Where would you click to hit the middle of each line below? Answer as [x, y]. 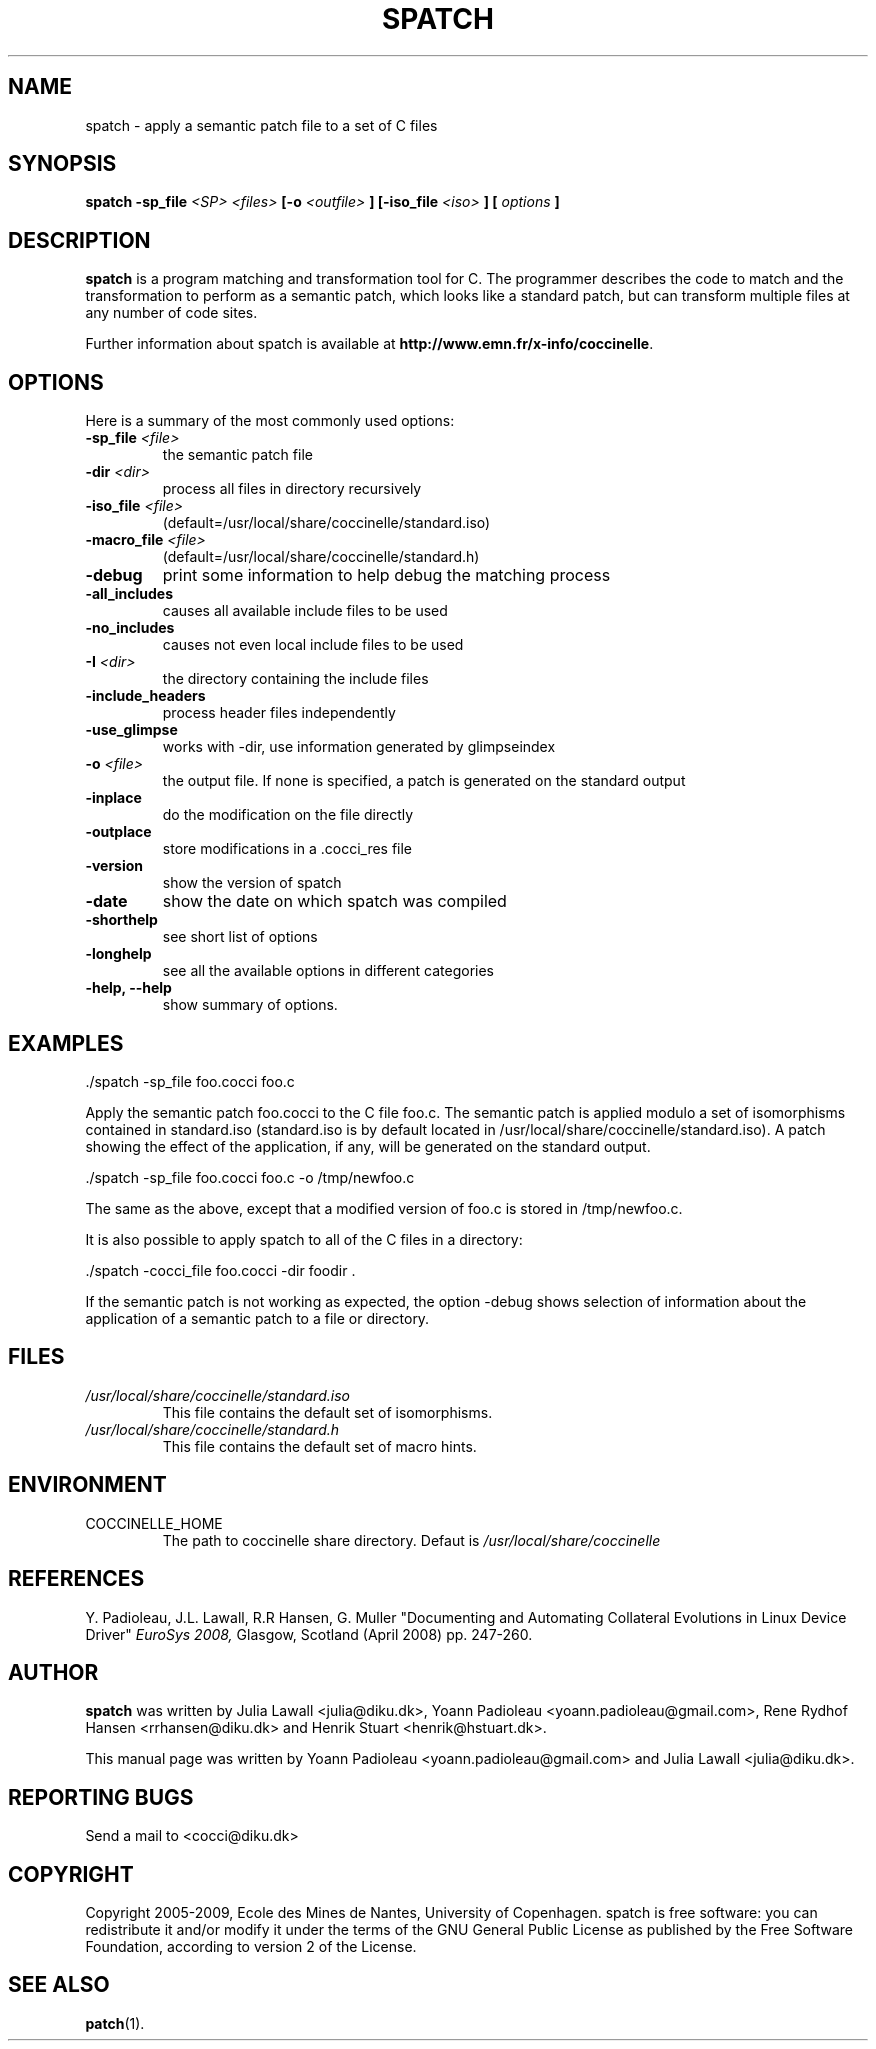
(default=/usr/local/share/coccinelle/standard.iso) [326, 523]
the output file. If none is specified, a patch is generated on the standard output [424, 781]
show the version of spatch [252, 883]
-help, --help [128, 988]
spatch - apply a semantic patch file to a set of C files [261, 125]
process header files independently [279, 713]
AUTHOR [53, 1672]
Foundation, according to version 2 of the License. [251, 1947]
